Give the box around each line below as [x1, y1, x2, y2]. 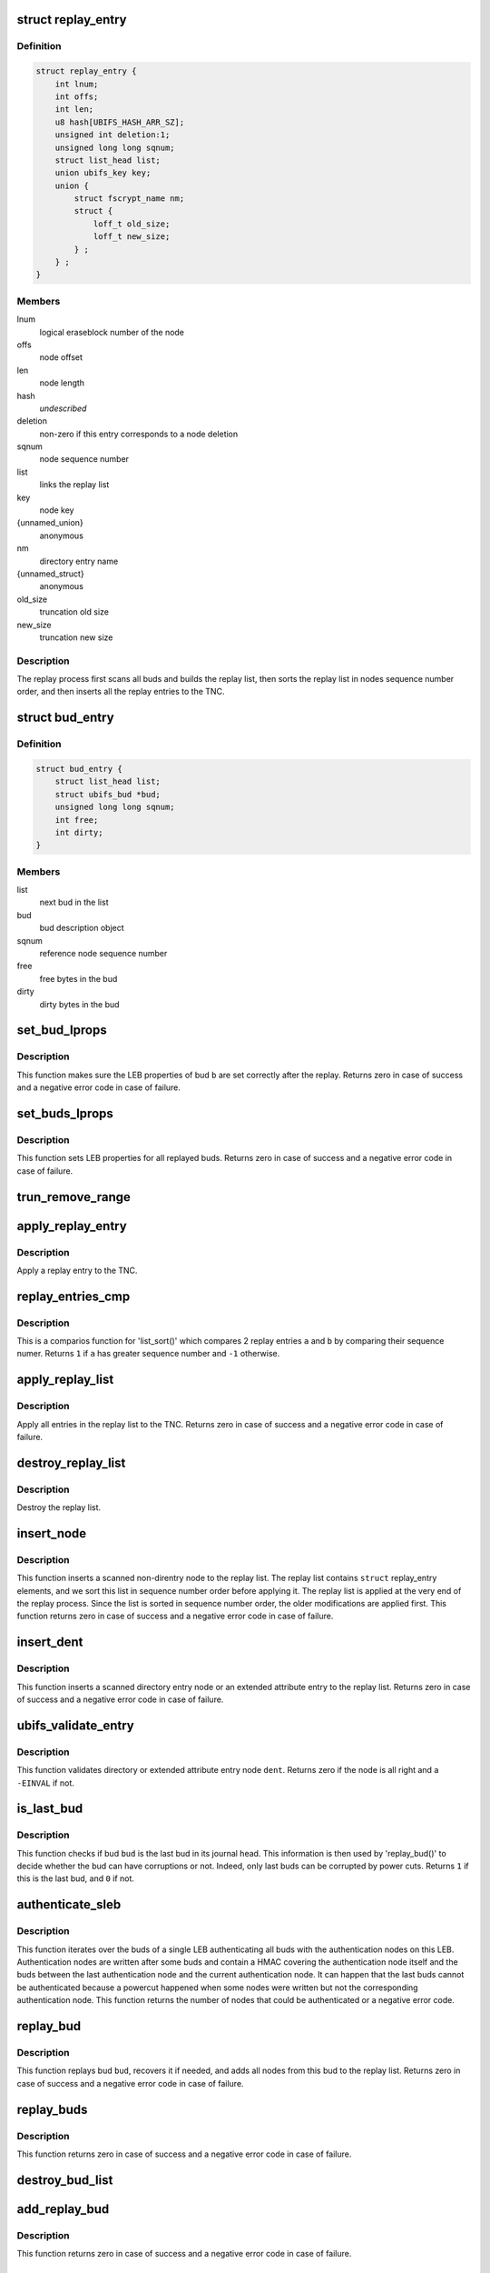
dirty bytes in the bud [39, 998, 120, 1009]
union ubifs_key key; [54, 168, 152, 178]
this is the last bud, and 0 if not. [16, 1873, 135, 1884]
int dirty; [54, 827, 103, 837]
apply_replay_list [16, 1372, 114, 1387]
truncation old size [39, 606, 109, 617]
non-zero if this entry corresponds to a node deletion [39, 428, 239, 439]
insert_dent [16, 1635, 83, 1650]
